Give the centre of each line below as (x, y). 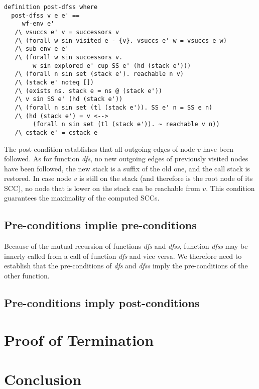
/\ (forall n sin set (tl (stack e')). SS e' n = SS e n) (114, 107)
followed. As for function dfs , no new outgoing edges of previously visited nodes (126, 159)
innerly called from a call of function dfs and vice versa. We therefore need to (123, 256)
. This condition (230, 188)
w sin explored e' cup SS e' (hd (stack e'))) (112, 66)
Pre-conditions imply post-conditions (102, 303)
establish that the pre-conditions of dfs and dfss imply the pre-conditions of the (126, 266)
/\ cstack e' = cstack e (56, 132)
